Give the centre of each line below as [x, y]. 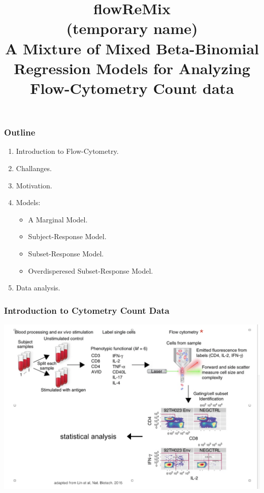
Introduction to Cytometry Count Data [87, 310]
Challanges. [34, 168]
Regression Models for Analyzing [132, 68]
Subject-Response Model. [67, 236]
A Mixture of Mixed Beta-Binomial [132, 48]
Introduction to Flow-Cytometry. [67, 151]
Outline [20, 132]
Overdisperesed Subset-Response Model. [91, 270]
